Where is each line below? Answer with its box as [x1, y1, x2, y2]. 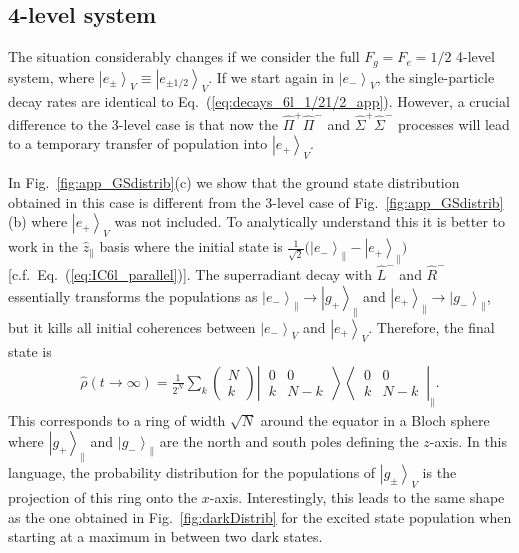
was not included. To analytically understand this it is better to [114, 211, 505, 232]
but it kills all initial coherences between [8, 316, 256, 337]
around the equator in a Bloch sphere [260, 409, 490, 430]
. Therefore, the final [368, 316, 495, 337]
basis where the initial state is [99, 236, 283, 257]
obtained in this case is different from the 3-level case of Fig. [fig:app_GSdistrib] [8, 191, 504, 212]
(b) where [8, 211, 68, 232]
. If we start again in [208, 66, 334, 87]
